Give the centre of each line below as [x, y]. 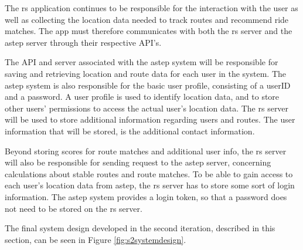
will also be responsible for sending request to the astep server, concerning [138, 162]
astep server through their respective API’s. [83, 42]
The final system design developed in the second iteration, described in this [140, 228]
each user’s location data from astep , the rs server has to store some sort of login [150, 185]
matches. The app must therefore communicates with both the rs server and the [149, 31]
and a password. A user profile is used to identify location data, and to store [142, 97]
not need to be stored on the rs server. [74, 208]
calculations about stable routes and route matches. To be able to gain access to [149, 173]
